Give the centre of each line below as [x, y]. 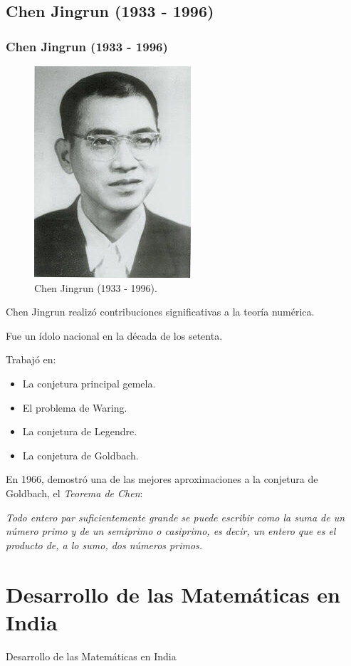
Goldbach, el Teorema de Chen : [74, 493]
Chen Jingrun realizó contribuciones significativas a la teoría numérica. [160, 312]
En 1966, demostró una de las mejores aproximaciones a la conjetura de [162, 479]
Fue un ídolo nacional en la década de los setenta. [114, 335]
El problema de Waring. [75, 407]
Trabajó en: [31, 359]
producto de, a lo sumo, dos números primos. [104, 545]
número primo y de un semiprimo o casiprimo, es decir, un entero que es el [171, 531]
